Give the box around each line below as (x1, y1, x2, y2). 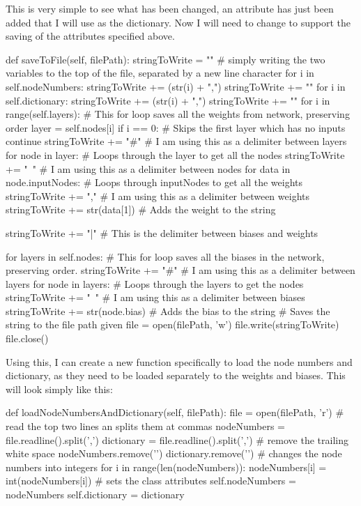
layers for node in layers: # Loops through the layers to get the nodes (6, 276, 304, 291)
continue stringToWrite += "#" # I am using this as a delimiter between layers (6, 134, 347, 148)
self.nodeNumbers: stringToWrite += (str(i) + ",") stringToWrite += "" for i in (6, 79, 346, 93)
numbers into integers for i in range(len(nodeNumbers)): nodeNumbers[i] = (6, 459, 327, 474)
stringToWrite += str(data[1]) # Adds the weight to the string (6, 202, 276, 217)
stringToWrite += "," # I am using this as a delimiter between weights (6, 188, 309, 203)
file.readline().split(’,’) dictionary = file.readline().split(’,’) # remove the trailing (6, 432, 348, 447)
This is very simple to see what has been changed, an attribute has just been (6, 1, 334, 15)
